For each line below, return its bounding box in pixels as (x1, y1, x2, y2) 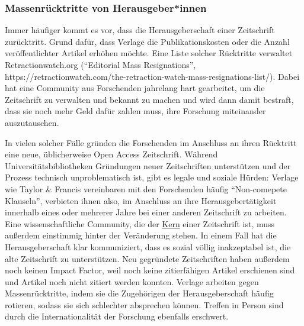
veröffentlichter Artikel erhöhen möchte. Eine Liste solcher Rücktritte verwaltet (5, 47, 293, 59)
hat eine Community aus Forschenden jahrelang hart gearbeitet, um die (5, 82, 265, 94)
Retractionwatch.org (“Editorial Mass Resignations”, (5, 59, 196, 70)
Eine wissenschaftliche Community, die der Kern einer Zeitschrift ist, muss (5, 217, 275, 230)
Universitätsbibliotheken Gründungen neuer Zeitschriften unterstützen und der (5, 159, 291, 172)
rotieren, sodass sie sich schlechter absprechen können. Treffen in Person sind (5, 298, 284, 311)
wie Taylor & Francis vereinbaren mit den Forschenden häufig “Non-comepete (5, 182, 287, 195)
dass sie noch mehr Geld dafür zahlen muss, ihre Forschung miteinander (5, 105, 266, 117)
